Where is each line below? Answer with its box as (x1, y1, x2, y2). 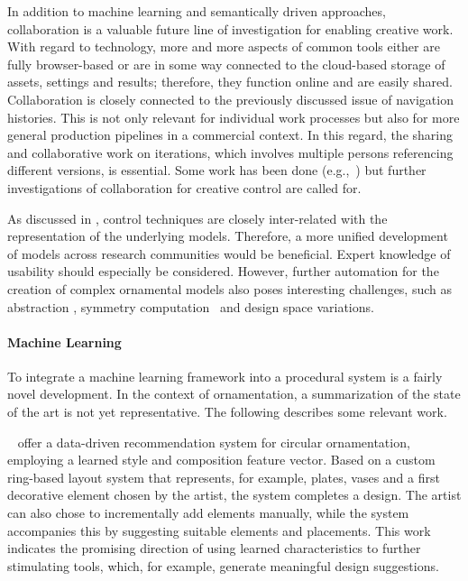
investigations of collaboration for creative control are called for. (7, 178, 362, 197)
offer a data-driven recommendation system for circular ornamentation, (17, 432, 410, 451)
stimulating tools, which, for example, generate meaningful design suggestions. (7, 556, 439, 575)
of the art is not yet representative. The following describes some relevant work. (7, 402, 447, 421)
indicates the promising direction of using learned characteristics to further (7, 539, 421, 558)
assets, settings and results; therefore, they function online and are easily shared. (7, 72, 454, 91)
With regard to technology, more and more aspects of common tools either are (7, 37, 440, 56)
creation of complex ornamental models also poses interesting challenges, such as (7, 279, 453, 298)
